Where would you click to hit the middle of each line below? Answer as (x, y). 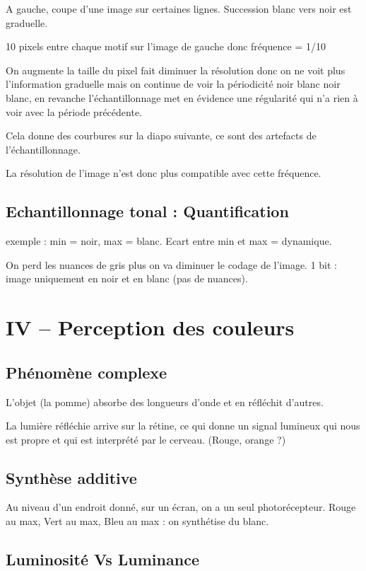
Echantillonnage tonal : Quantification (147, 211)
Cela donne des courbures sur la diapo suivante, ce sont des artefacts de (161, 135)
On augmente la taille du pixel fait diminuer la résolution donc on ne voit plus (176, 70)
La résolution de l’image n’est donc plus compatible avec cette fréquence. (164, 173)
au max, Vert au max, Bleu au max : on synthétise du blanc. (137, 521)
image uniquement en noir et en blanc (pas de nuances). (127, 278)
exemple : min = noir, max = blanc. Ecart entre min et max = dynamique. (169, 241)
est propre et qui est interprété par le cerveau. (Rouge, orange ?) (146, 439)
